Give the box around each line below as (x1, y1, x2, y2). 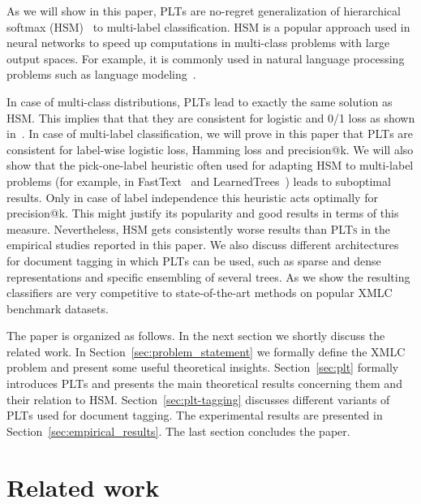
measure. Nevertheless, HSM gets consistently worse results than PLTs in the (6, 220, 391, 237)
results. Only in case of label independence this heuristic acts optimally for (6, 188, 378, 205)
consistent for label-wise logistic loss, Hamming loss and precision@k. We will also (6, 140, 414, 157)
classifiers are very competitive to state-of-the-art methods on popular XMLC (6, 284, 393, 301)
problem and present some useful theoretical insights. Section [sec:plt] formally (6, 359, 399, 376)
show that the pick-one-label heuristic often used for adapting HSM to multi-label (6, 157, 414, 174)
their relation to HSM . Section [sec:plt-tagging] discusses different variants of (6, 390, 390, 407)
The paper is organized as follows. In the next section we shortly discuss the (6, 327, 385, 344)
